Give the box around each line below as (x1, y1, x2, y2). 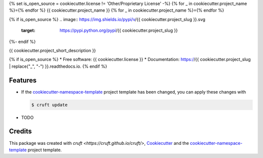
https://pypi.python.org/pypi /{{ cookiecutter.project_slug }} (59, 27, 178, 34)
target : (21, 27, 36, 34)
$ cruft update (31, 102, 68, 107)
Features (9, 76, 37, 84)
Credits (9, 127, 32, 136)
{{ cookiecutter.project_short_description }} (9, 47, 96, 53)
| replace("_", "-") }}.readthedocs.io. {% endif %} (9, 63, 107, 69)
